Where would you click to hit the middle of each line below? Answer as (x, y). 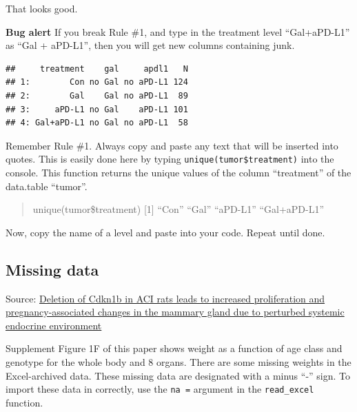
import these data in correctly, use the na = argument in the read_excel (160, 389)
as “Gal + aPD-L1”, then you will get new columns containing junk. (150, 45)
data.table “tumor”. (47, 186)
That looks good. (42, 8)
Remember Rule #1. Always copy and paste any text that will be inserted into (172, 145)
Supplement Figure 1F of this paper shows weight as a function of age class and (174, 348)
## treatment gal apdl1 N (97, 69)
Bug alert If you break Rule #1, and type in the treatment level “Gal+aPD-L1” (178, 31)
